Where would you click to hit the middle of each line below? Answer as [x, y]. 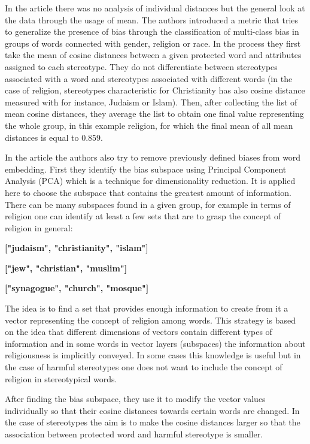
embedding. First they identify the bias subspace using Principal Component [146, 169]
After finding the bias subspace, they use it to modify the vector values [135, 399]
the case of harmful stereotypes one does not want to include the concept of [144, 367]
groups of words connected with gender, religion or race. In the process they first [153, 43]
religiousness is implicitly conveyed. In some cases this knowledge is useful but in [153, 355]
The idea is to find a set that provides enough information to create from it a [147, 308]
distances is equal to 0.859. [54, 137]
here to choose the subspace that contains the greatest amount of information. [148, 192]
